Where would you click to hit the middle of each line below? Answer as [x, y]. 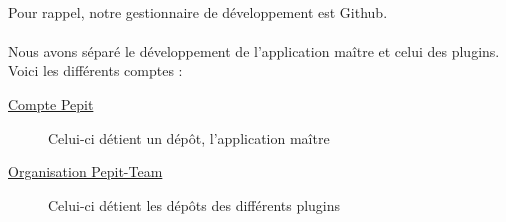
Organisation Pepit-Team [85, 171]
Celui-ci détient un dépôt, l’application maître [189, 137]
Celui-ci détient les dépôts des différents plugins [194, 204]
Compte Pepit [51, 103]
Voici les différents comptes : [95, 70]
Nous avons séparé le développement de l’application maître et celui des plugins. [254, 50]
